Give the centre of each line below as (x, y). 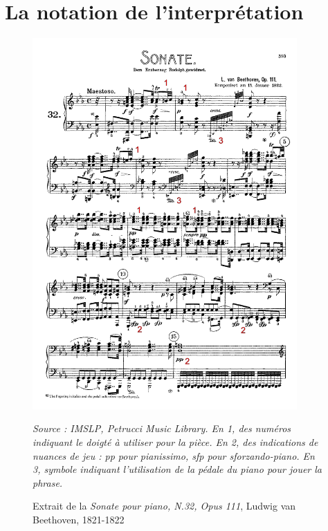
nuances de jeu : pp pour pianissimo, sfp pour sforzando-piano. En (174, 455)
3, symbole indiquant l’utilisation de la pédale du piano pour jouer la (177, 469)
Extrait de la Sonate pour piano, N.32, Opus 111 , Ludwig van (164, 506)
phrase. (48, 482)
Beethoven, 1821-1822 (79, 520)
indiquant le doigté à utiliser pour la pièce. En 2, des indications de (175, 442)
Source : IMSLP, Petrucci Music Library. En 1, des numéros (162, 428)
